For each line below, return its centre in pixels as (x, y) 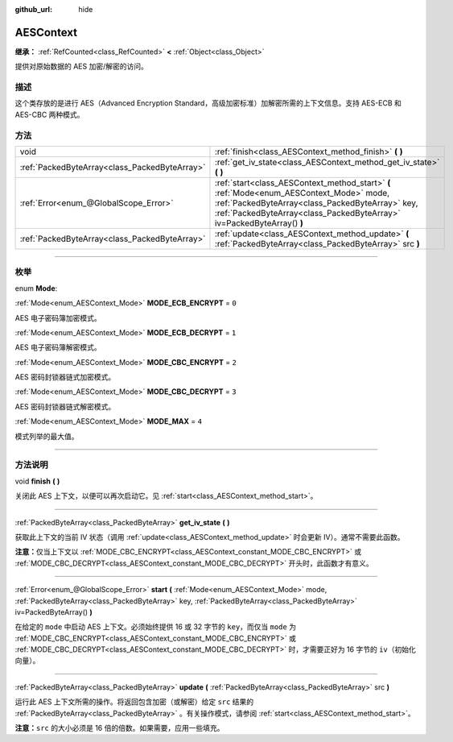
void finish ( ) (37, 481)
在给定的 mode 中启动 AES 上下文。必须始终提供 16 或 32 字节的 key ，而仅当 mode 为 (156, 627)
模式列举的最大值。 (47, 436)
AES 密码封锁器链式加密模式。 (65, 377)
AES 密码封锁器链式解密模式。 (65, 406)
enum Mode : (36, 288)
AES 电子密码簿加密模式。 (58, 317)
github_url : (33, 9)
